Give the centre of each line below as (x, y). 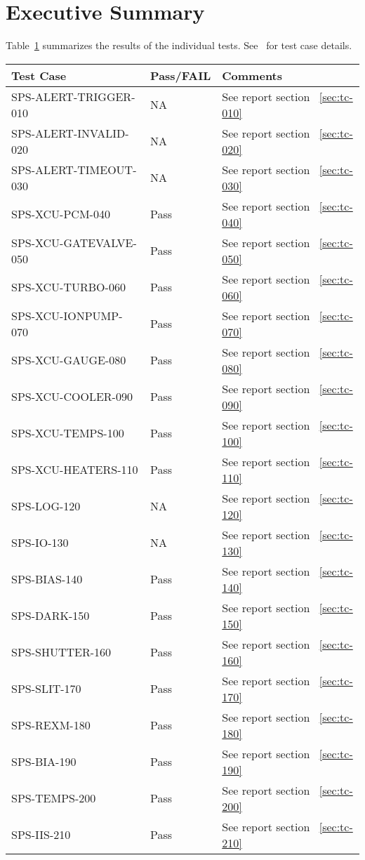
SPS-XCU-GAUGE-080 (69, 360)
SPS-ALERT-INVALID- (70, 133)
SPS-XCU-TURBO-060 (68, 287)
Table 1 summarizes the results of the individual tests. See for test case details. (179, 45)
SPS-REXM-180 (51, 725)
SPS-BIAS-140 (47, 579)
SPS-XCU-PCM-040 (61, 214)
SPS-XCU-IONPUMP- (67, 315)
